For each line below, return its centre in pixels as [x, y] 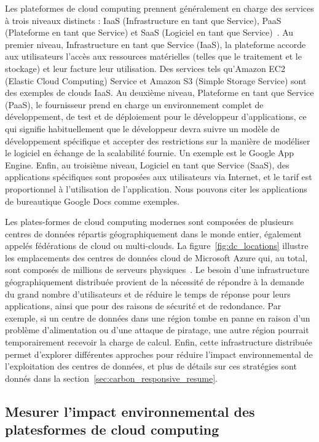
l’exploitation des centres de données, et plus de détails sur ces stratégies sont [151, 366]
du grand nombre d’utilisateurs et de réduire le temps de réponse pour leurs [148, 294]
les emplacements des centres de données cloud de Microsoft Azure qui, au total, [156, 257]
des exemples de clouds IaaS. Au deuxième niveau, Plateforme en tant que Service [159, 93]
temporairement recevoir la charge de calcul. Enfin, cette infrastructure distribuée [159, 342]
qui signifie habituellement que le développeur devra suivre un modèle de [142, 128]
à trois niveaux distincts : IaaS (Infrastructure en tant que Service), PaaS [143, 20]
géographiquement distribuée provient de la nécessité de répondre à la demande [155, 282]
